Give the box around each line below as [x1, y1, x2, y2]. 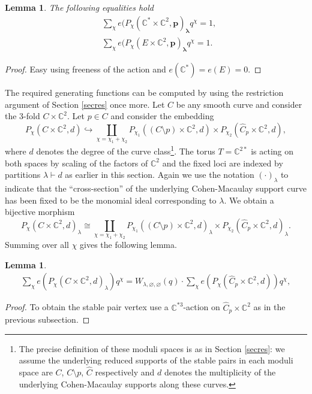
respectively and [95, 366, 155, 378]
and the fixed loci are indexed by [162, 156, 283, 169]
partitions [5, 168, 41, 181]
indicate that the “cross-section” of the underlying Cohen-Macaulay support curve [5, 182, 307, 195]
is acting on [251, 145, 294, 157]
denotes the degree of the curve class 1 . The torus [36, 143, 215, 157]
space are [19, 366, 53, 378]
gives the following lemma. [80, 238, 177, 251]
